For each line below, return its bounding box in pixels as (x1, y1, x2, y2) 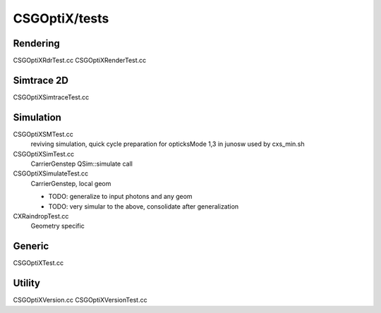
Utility (13, 277, 40, 289)
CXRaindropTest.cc (13, 212, 69, 220)
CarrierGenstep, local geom (30, 179, 111, 188)
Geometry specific (30, 222, 85, 231)
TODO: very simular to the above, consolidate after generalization (48, 202, 239, 211)
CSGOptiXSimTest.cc (13, 149, 75, 158)
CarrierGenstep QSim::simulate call (30, 159, 133, 168)
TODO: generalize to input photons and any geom (48, 192, 193, 201)
